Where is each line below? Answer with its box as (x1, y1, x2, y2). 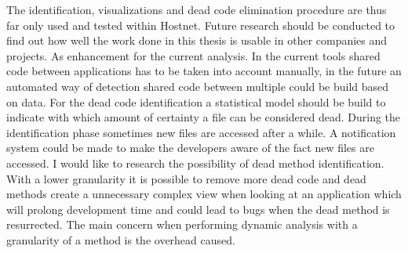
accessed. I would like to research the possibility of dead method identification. (6, 154, 384, 171)
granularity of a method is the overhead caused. (6, 231, 235, 248)
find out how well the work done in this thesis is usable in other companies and (6, 32, 388, 49)
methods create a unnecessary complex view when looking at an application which (6, 186, 402, 202)
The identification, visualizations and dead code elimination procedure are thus (6, 2, 387, 17)
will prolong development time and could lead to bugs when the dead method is (6, 201, 390, 217)
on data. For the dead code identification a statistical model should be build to (6, 93, 386, 110)
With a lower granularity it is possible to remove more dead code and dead (6, 170, 366, 186)
